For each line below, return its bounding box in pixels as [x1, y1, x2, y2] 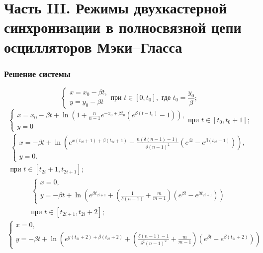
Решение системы [4, 67, 71, 80]
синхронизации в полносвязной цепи [4, 17, 242, 37]
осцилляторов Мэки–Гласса [4, 36, 182, 57]
